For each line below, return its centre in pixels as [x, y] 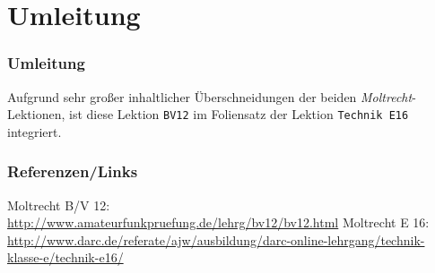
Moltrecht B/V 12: [59, 205]
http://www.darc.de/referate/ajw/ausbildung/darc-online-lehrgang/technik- [216, 239]
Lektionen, [36, 114]
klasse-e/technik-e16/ [65, 257]
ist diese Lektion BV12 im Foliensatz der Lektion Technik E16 [239, 114]
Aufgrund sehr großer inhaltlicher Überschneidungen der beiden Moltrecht [210, 96]
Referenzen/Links [73, 171]
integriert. [35, 131]
